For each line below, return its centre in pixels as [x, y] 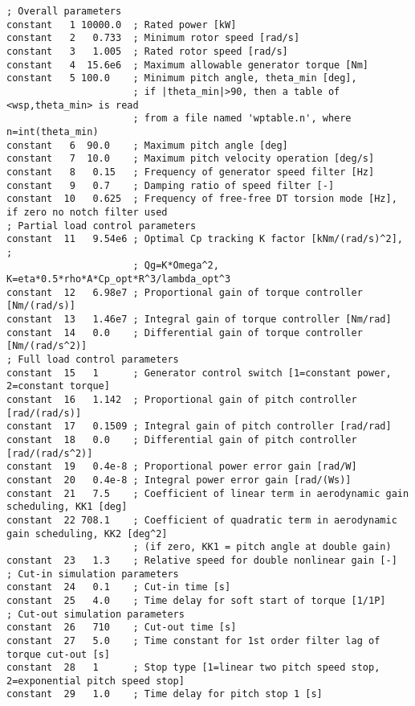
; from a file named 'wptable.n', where [242, 119]
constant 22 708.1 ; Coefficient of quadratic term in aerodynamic [202, 520]
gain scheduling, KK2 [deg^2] [87, 534]
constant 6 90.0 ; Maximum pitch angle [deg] [147, 145]
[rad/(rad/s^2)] [50, 453]
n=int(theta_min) [53, 131]
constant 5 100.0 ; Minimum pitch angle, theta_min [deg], [182, 78]
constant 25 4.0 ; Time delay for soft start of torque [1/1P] [196, 600]
